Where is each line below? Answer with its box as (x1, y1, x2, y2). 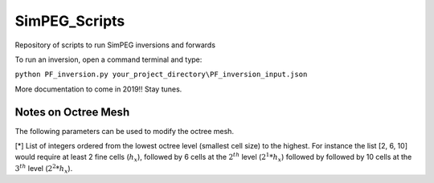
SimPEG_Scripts (14, 12, 125, 30)
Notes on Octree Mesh (14, 105, 130, 119)
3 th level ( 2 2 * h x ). (14, 163, 73, 175)
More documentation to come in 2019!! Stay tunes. (14, 84, 182, 94)
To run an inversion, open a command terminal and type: (14, 55, 203, 64)
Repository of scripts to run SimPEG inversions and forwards (14, 40, 216, 50)
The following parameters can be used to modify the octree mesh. (14, 126, 235, 136)
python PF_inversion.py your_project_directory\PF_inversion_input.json (14, 70, 308, 79)
